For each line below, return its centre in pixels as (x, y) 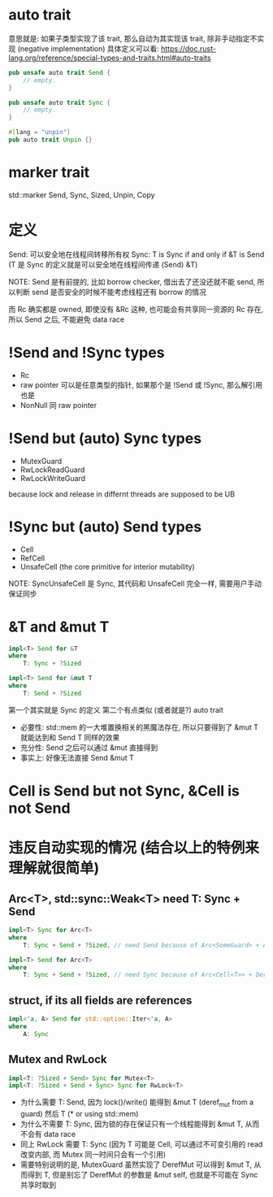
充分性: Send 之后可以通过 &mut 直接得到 (89, 747)
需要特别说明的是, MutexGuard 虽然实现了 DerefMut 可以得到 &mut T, (136, 1164)
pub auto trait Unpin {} (50, 140)
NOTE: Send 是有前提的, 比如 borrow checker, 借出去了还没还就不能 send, (132, 281)
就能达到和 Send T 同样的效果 (70, 737)
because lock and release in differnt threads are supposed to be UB (122, 494)
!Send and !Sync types (87, 353)
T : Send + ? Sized (52, 693)
